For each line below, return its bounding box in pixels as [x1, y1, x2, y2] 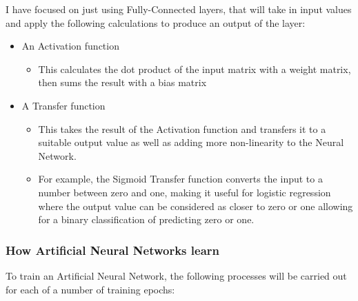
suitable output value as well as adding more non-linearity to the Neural [38, 135, 344, 149]
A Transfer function [21, 98, 106, 112]
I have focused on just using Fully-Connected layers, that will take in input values [6, 2, 352, 16]
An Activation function [21, 39, 119, 53]
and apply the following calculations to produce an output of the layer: [6, 15, 306, 30]
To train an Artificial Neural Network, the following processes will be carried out [6, 268, 347, 282]
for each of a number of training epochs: [6, 282, 175, 296]
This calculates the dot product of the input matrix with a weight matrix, [38, 61, 351, 76]
